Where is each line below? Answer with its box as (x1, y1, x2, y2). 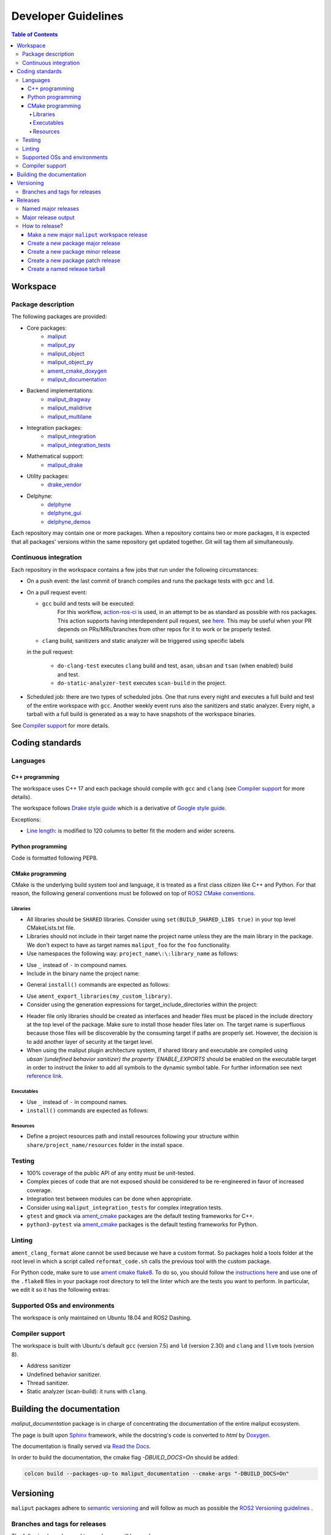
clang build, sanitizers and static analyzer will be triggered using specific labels (42, 637, 245, 644)
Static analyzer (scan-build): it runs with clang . (26, 1388, 147, 1395)
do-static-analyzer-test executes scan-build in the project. (57, 679, 227, 687)
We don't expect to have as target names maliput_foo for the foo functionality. (26, 941, 231, 949)
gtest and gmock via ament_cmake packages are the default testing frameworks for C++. (26, 1212, 254, 1219)
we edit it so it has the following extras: (11, 1286, 110, 1294)
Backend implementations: (26, 387, 94, 394)
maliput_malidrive (47, 404, 92, 411)
